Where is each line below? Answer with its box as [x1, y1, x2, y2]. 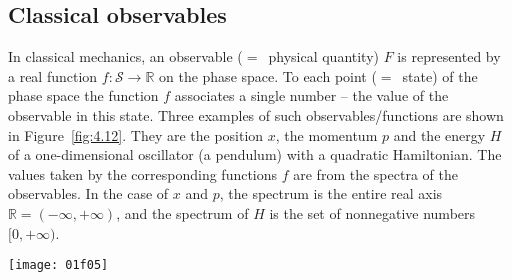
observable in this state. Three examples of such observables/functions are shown [8, 104, 504, 125]
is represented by [397, 46, 501, 67]
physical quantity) [268, 46, 380, 67]
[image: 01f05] [8, 258, 109, 273]
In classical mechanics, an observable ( [8, 46, 243, 67]
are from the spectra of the [293, 163, 458, 184]
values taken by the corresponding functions [8, 163, 278, 184]
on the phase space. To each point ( [158, 65, 377, 86]
